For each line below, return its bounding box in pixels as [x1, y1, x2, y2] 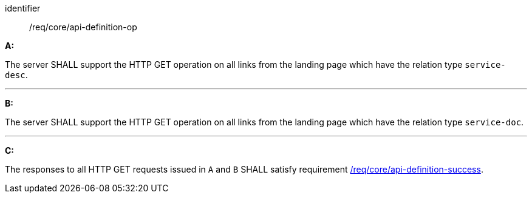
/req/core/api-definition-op [29, 22, 137, 32]
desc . [5, 70, 28, 80]
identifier [5, 3, 41, 13]
